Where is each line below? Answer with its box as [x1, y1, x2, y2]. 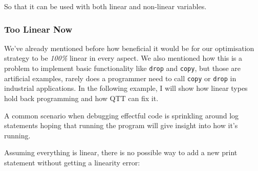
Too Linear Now [4, 22, 73, 35]
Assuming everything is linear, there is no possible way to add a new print [4, 147, 238, 158]
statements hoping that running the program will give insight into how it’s [4, 120, 238, 131]
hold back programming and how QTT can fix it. [4, 92, 159, 103]
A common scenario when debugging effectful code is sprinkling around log [4, 110, 239, 120]
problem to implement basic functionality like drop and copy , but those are [4, 63, 241, 73]
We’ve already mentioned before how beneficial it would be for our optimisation [4, 42, 254, 53]
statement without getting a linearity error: [4, 157, 140, 167]
